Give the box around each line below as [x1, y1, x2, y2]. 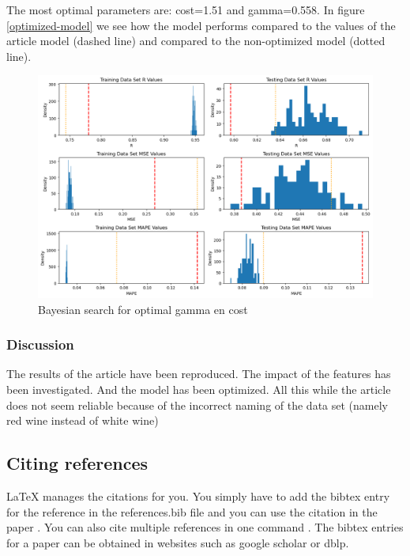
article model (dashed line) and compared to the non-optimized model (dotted [6, 32, 386, 49]
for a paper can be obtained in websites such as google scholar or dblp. [6, 534, 349, 550]
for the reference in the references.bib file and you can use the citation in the [6, 503, 378, 520]
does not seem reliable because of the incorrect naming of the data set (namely [6, 396, 388, 413]
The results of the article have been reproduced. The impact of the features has [6, 365, 391, 382]
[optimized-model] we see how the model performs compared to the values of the [6, 17, 396, 33]
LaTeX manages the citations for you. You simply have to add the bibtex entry [6, 487, 390, 504]
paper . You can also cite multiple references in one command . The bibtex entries [6, 519, 404, 535]
